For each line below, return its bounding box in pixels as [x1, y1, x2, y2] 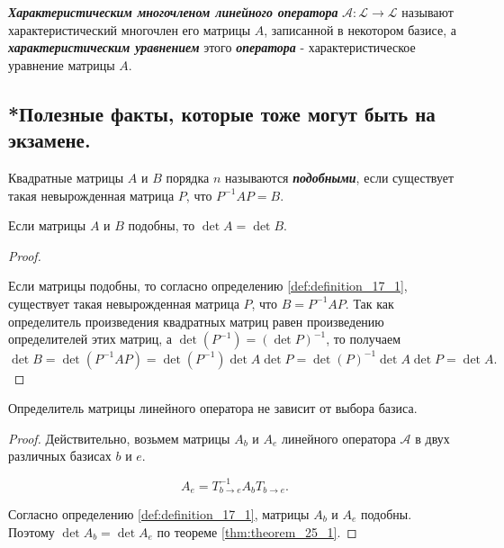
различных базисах [8, 446, 112, 465]
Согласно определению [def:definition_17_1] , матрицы [8, 504, 310, 523]
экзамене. [8, 126, 91, 154]
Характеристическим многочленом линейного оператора [8, 3, 338, 21]
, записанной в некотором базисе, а [264, 20, 456, 39]
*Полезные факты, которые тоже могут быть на [8, 99, 436, 127]
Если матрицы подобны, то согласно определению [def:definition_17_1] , [8, 276, 408, 295]
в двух [415, 428, 450, 447]
